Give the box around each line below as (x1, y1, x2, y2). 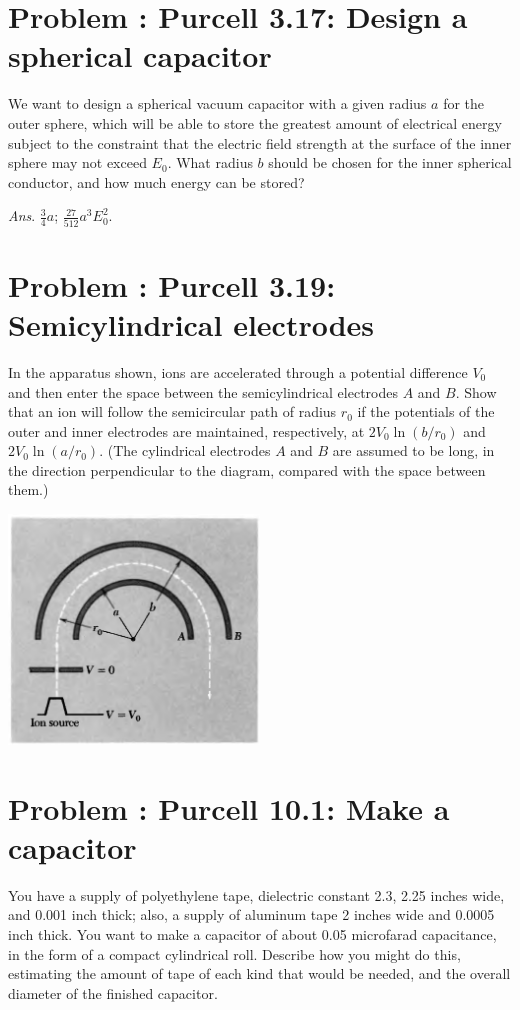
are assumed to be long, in (332, 440, 495, 461)
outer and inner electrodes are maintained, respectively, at (8, 420, 365, 441)
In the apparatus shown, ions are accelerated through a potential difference (8, 361, 468, 382)
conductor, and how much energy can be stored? (8, 171, 305, 192)
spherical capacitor (8, 35, 272, 76)
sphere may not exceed (8, 152, 147, 173)
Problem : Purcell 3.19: (8, 264, 336, 305)
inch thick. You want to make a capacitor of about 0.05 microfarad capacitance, (8, 923, 497, 944)
